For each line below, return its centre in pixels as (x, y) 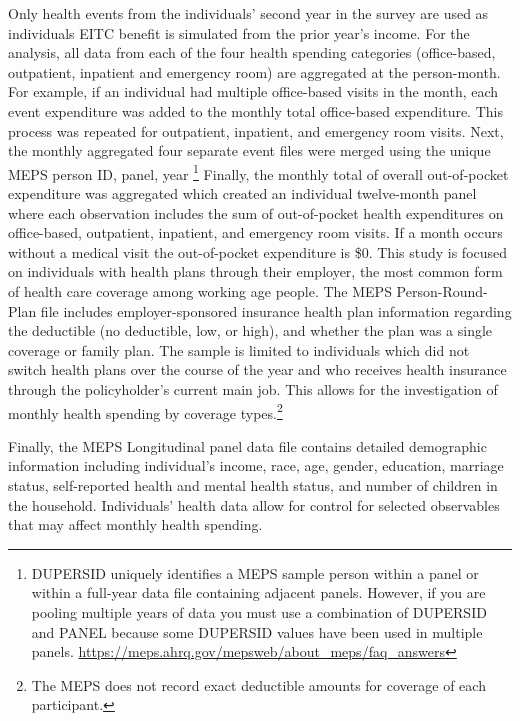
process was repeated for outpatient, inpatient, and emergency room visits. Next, (256, 130)
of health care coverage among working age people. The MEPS (200, 290)
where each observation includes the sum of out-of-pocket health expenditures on (256, 212)
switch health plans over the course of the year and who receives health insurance (257, 369)
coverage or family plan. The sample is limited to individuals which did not (239, 349)
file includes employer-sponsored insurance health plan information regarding (276, 310)
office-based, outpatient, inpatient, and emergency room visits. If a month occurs (255, 232)
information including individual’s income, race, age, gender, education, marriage (256, 465)
